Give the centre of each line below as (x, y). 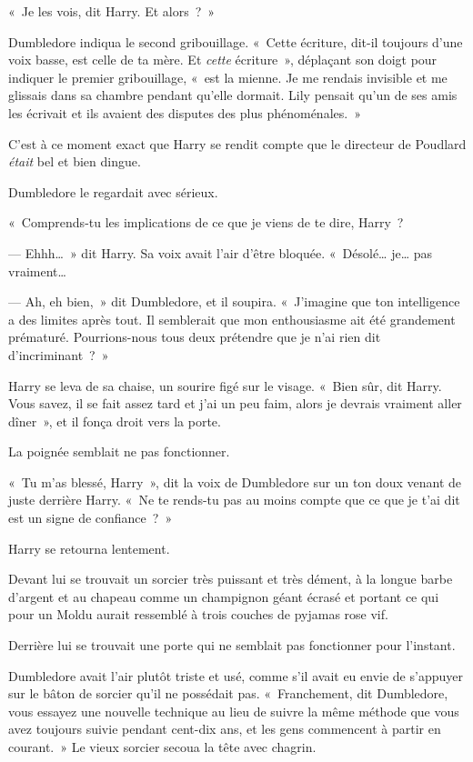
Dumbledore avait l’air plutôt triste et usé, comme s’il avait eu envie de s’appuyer (236, 675)
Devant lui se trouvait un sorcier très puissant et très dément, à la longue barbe (231, 579)
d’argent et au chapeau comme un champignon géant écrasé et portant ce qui (224, 596)
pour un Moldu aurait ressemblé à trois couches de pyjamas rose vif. (198, 614)
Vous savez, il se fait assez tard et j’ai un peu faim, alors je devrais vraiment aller (235, 403)
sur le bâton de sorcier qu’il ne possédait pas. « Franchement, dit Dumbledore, (228, 693)
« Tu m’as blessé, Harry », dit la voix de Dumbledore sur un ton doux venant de (235, 481)
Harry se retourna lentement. (89, 548)
